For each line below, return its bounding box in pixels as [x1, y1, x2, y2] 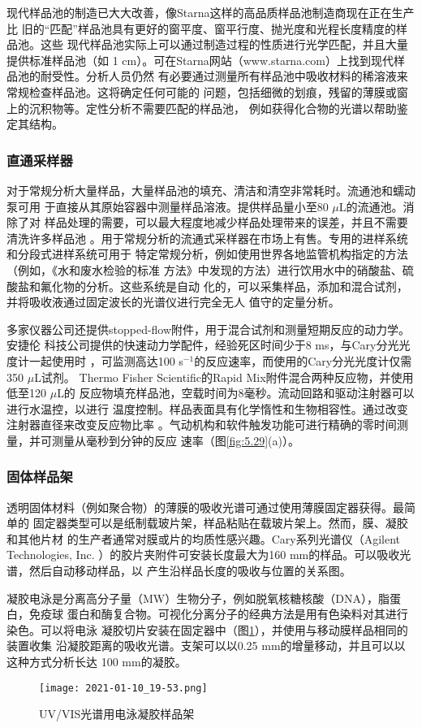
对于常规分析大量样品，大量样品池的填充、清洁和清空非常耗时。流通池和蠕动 [6, 181, 416, 198]
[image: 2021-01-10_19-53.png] [39, 682, 208, 694]
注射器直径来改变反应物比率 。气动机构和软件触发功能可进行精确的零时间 [6, 416, 397, 433]
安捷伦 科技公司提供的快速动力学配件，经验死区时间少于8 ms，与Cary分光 [6, 336, 399, 353]
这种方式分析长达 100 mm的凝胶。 [6, 653, 187, 670]
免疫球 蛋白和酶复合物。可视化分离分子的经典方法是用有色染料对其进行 [28, 605, 408, 622]
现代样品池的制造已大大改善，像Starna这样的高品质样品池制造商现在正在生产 [6, 4, 415, 20]
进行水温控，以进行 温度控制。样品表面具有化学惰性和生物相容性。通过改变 [6, 400, 408, 417]
